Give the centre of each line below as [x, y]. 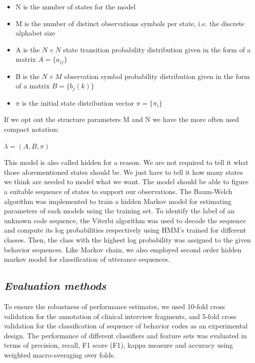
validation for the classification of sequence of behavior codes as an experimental [126, 326]
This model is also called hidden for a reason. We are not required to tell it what [126, 162]
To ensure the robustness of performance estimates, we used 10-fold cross [115, 306]
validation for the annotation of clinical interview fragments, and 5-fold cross [120, 316]
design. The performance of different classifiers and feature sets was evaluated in [126, 335]
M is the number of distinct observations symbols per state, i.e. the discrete [130, 23]
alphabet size [35, 33]
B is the [27, 76]
